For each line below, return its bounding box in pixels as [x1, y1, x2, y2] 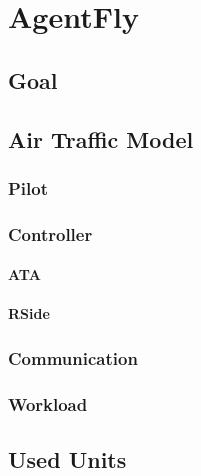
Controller [8, 221, 93, 246]
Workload [8, 391, 88, 416]
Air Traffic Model [8, 123, 194, 154]
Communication [8, 345, 138, 370]
